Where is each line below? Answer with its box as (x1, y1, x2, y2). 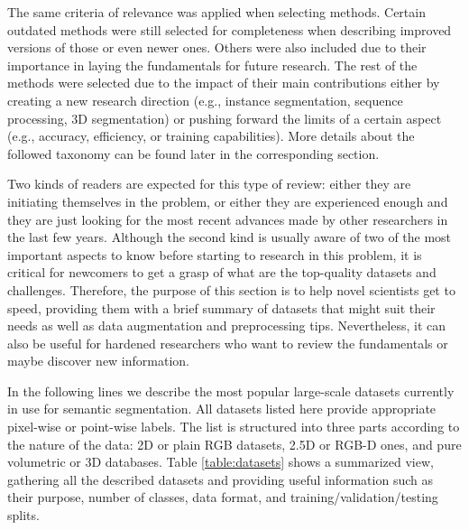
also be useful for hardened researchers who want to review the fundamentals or (7, 333, 448, 352)
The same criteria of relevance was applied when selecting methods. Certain (7, 3, 426, 21)
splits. (7, 506, 40, 525)
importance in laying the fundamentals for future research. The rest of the (7, 55, 418, 74)
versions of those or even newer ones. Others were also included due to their (7, 38, 427, 57)
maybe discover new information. (7, 351, 189, 370)
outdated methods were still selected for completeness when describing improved (7, 20, 452, 39)
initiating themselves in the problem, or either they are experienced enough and (7, 191, 448, 210)
